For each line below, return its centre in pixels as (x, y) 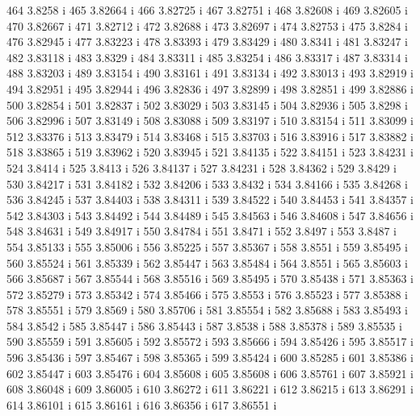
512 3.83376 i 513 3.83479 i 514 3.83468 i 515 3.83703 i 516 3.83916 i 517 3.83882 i (210, 136)
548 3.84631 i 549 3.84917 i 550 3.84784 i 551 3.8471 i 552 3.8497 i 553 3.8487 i (202, 231)
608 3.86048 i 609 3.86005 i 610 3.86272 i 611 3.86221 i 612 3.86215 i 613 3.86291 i (210, 389)
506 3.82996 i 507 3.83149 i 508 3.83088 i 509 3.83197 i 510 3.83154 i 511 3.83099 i (210, 121)
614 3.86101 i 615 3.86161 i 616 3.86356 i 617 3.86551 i (142, 404)
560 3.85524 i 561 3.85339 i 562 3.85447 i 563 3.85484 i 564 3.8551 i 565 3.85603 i (207, 262)
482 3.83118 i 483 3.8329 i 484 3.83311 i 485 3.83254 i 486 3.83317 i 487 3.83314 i (207, 57)
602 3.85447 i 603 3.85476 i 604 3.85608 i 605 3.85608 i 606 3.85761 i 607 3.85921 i (210, 373)
